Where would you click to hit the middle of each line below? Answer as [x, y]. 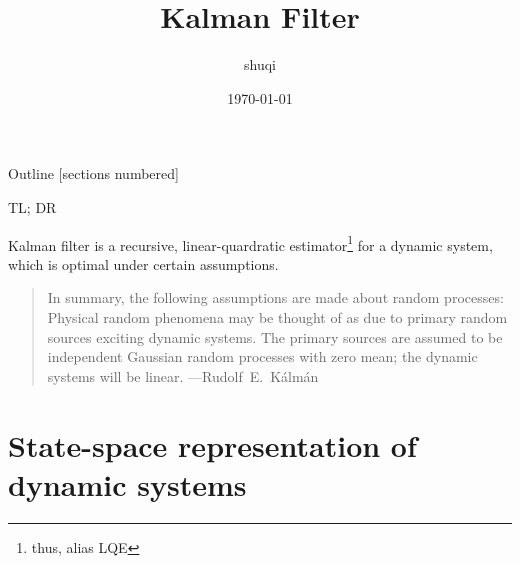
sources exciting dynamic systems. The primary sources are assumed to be [275, 336]
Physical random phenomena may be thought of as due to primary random [277, 316]
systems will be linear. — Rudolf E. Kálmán [183, 375]
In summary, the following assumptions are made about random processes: [275, 297]
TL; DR [32, 206]
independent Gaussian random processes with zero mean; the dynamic [262, 356]
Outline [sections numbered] [93, 173]
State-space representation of [212, 444]
